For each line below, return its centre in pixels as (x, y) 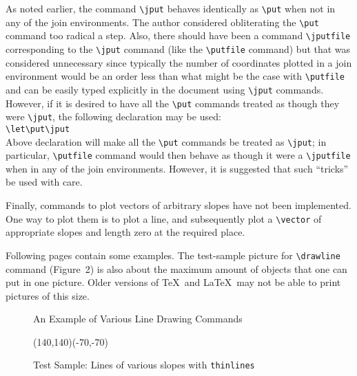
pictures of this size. (48, 295)
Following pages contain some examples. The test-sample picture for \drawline (173, 255)
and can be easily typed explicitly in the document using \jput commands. (165, 89)
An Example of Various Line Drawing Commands (138, 319)
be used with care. (44, 182)
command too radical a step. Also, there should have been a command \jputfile (178, 35)
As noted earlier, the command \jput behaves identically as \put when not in (171, 8)
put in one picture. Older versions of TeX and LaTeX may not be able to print (173, 282)
